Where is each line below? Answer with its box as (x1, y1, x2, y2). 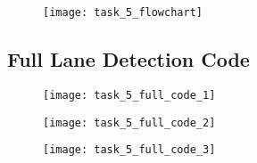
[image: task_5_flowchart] (43, 6, 203, 19)
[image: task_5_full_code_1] (43, 88, 216, 102)
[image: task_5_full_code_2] (43, 116, 216, 129)
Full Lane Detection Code (7, 45, 250, 73)
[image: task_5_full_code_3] (43, 143, 216, 157)
